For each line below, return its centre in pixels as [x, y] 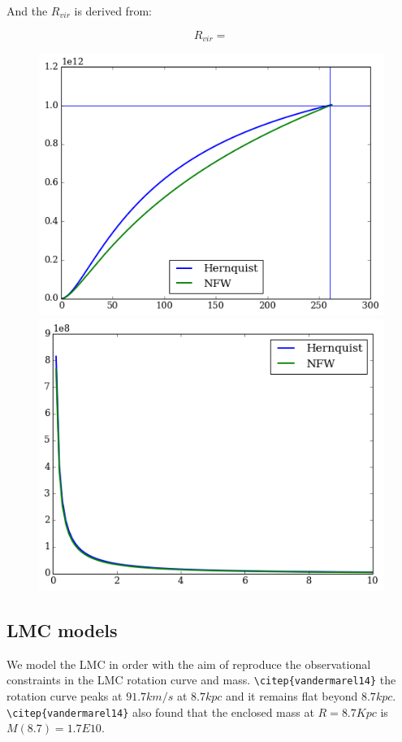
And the [27, 11]
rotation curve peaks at [65, 696]
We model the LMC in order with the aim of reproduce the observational [189, 664]
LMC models [62, 630]
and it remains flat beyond [292, 696]
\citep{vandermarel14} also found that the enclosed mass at [160, 712]
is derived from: [113, 11]
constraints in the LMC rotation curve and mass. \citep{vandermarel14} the [201, 680]
